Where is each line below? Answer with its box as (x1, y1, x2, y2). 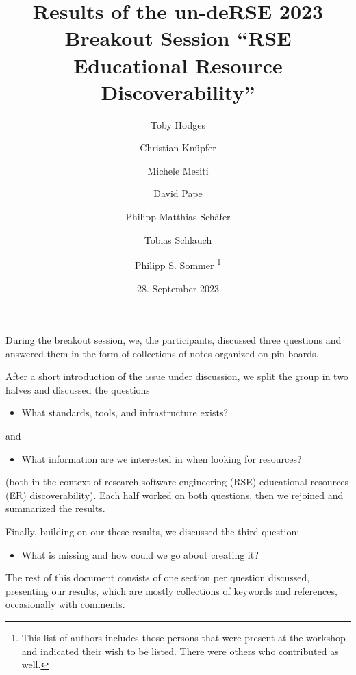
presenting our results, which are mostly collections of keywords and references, (5, 583, 338, 598)
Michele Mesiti (147, 163, 209, 177)
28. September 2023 (137, 281, 219, 295)
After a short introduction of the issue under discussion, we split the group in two (5, 369, 348, 383)
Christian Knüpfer (140, 140, 216, 155)
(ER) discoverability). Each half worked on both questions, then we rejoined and (5, 487, 344, 502)
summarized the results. (5, 501, 105, 515)
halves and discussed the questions (5, 382, 150, 396)
